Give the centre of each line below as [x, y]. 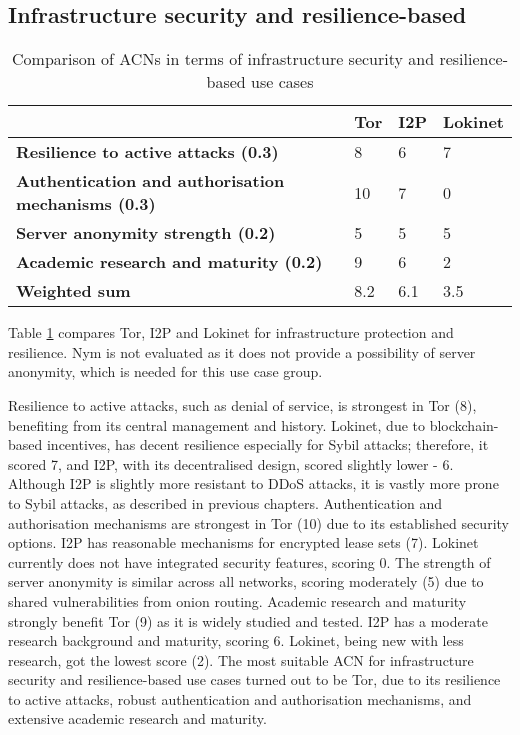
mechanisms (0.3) [86, 204]
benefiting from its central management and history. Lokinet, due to [216, 424]
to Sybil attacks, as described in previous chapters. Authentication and [225, 502]
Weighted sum [73, 291]
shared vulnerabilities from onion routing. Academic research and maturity [237, 600]
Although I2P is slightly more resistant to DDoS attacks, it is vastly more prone [253, 483]
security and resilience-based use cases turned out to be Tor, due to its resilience [254, 679]
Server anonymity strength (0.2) [146, 233]
